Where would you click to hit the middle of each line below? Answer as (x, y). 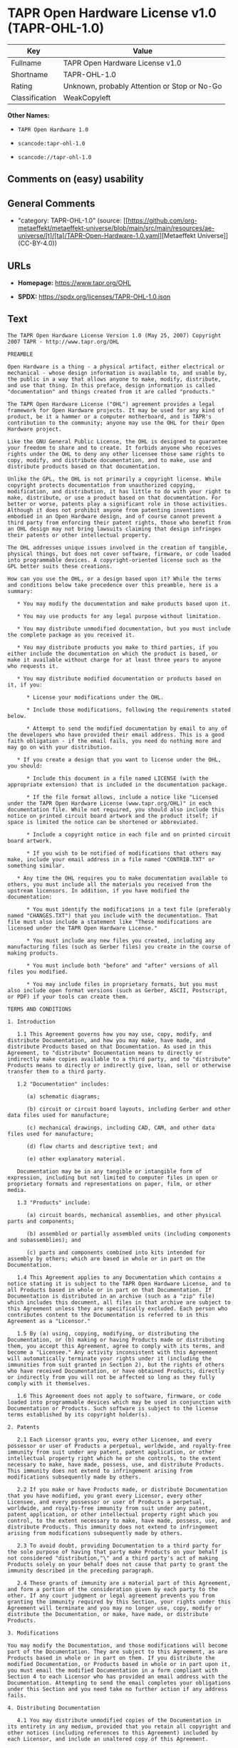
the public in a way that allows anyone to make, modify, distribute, (114, 379)
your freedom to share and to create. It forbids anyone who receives (114, 448)
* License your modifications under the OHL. (95, 697)
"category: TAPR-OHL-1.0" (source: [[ (73, 221)
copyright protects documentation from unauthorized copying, (102, 485)
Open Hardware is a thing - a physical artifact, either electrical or (116, 366)
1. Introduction (31, 1022)
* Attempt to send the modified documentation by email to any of (127, 729)
